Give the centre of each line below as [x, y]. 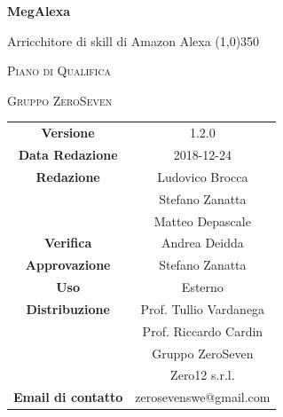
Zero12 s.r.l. [203, 375]
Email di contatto [68, 397]
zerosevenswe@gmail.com [203, 397]
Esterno [202, 287]
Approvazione [68, 265]
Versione [68, 133]
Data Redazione [68, 154]
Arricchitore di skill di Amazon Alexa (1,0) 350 [134, 40]
